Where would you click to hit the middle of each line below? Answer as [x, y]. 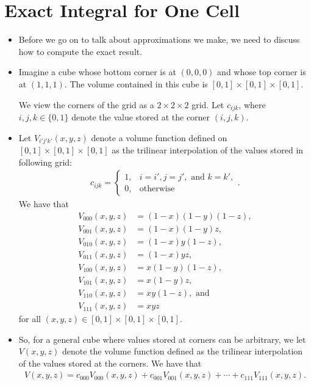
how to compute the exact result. [80, 51]
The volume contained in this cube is [139, 83]
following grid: [45, 162]
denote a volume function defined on [159, 137]
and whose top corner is [262, 72]
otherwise [157, 189]
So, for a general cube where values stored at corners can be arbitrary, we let [162, 339]
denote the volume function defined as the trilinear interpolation [182, 351]
